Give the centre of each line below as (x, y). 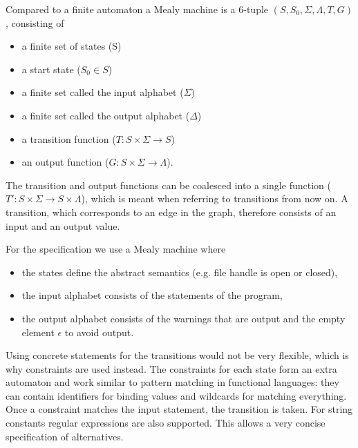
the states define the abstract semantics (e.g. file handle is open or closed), (180, 272)
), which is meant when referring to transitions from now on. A (215, 198)
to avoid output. (99, 332)
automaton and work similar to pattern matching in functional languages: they (172, 382)
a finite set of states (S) (72, 46)
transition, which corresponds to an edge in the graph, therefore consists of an (171, 212)
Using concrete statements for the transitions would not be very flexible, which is (177, 355)
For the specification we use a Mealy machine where (116, 249)
